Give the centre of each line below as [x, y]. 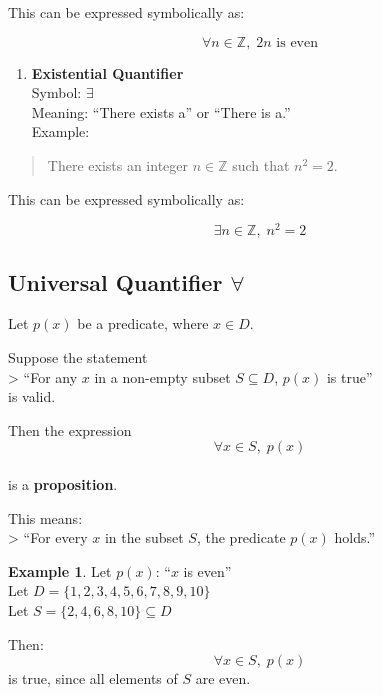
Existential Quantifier [107, 72]
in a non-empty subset [162, 376]
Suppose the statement [78, 357]
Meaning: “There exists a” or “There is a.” [161, 111]
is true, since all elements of [93, 678]
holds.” [355, 537]
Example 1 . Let [60, 570]
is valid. [32, 396]
